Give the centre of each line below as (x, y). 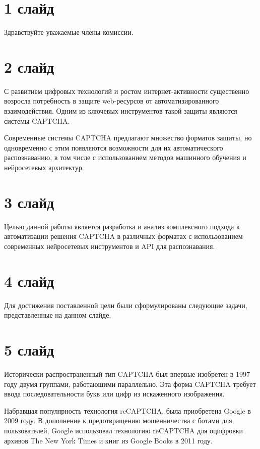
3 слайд (29, 202)
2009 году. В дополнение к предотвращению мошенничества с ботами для (118, 420)
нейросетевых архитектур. (44, 167)
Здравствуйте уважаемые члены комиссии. (69, 32)
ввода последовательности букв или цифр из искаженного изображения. (114, 394)
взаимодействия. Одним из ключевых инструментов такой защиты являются (121, 111)
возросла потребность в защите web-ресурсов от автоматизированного (112, 101)
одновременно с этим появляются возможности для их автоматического (114, 147)
